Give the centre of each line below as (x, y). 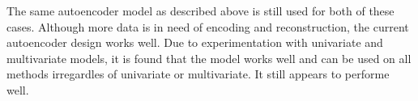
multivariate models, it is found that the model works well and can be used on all (209, 58)
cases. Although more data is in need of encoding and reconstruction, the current (208, 26)
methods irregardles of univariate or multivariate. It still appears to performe (198, 74)
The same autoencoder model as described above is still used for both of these (200, 11)
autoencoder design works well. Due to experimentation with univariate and (195, 42)
